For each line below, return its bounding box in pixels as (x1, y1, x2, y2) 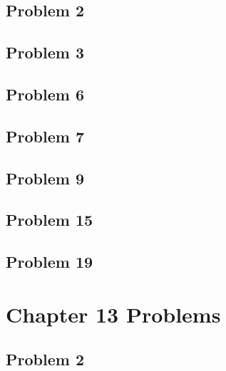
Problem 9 (6, 167, 84, 189)
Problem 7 (6, 125, 84, 147)
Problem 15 (6, 209, 93, 231)
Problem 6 (6, 83, 84, 105)
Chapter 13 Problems (6, 299, 221, 328)
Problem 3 (6, 41, 84, 63)
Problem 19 (6, 251, 93, 273)
